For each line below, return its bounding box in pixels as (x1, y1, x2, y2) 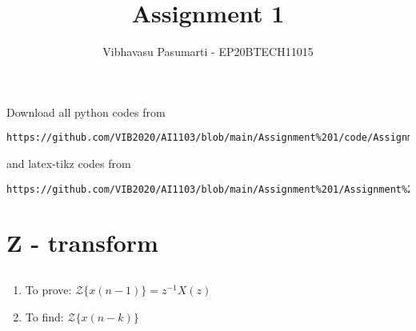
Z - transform (6, 226, 158, 259)
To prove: (25, 281, 72, 297)
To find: (25, 308, 64, 325)
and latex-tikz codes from (6, 154, 131, 171)
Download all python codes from (6, 103, 166, 120)
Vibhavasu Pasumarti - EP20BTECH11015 (102, 43, 314, 60)
